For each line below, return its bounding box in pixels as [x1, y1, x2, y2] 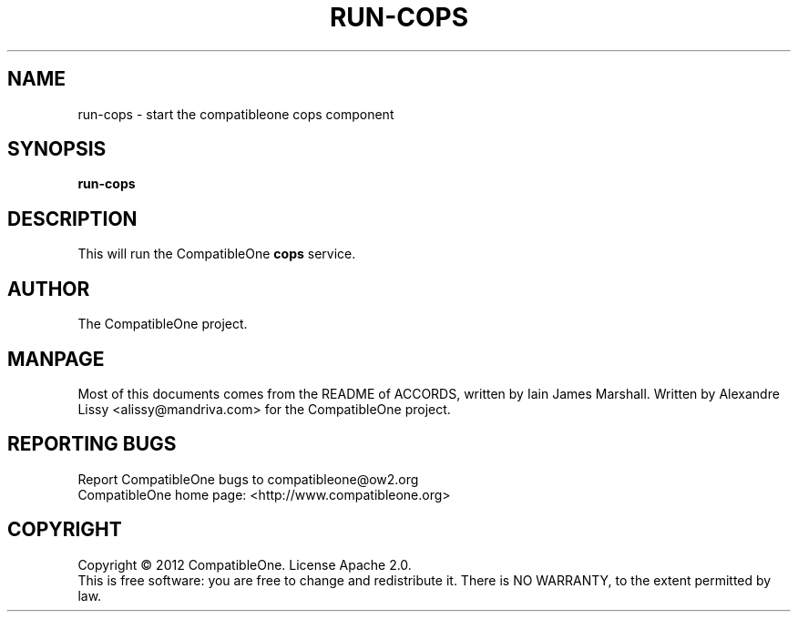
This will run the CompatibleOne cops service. [77, 246, 356, 262]
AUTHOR [7, 277, 90, 300]
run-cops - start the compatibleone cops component [77, 106, 394, 122]
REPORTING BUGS [7, 432, 177, 456]
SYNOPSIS [7, 137, 107, 161]
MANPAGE [7, 347, 105, 370]
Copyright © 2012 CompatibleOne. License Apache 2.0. [77, 556, 412, 573]
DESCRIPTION [7, 207, 138, 230]
